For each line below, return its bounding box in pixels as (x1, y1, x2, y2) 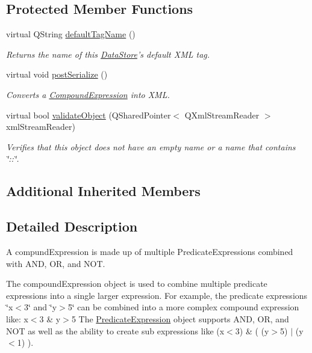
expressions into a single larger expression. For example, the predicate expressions (6, 289, 308, 301)
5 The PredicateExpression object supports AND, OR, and (71, 312, 289, 325)
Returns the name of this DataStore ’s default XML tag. (6, 48, 210, 60)
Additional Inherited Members (6, 182, 201, 200)
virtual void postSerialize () (6, 68, 108, 81)
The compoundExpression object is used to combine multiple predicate (6, 277, 267, 290)
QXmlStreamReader (184, 108, 260, 121)
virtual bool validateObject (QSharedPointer (6, 108, 171, 121)
